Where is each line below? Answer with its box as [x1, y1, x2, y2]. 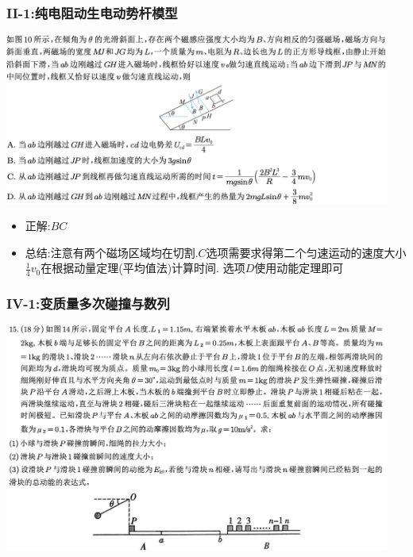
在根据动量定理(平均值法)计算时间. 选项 [41, 259, 245, 276]
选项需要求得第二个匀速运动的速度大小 [206, 244, 407, 260]
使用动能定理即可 [254, 259, 344, 276]
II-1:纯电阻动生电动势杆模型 [6, 2, 178, 22]
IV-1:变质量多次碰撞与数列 [6, 294, 170, 313]
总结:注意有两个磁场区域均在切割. [25, 244, 199, 260]
